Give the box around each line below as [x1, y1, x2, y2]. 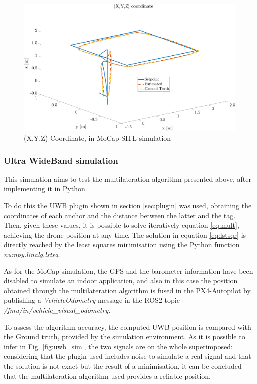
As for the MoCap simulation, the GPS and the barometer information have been [4, 265, 253, 276]
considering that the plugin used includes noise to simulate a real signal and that [4, 351, 251, 361]
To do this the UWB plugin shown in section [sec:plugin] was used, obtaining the [4, 200, 252, 211]
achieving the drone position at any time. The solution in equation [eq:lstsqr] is [4, 229, 246, 240]
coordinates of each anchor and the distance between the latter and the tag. [4, 210, 236, 220]
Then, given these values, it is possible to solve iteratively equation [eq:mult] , [4, 220, 239, 230]
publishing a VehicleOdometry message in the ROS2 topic [4, 295, 180, 305]
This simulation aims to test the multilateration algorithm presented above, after [4, 173, 251, 184]
